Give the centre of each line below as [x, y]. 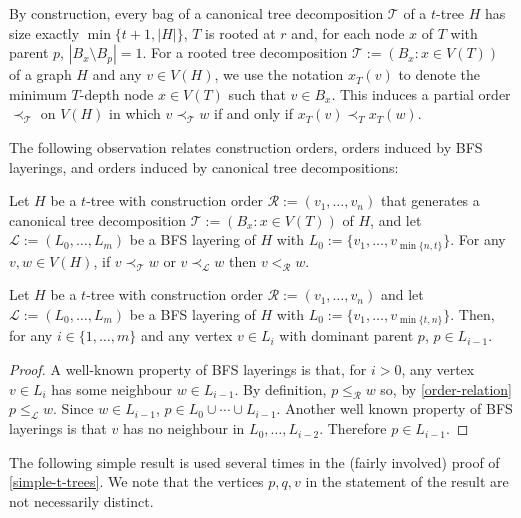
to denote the [439, 74]
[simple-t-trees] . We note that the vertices [136, 481]
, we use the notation [279, 74]
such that [257, 93]
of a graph [40, 74]
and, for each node [348, 32]
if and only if [254, 113]
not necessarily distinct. [81, 501]
